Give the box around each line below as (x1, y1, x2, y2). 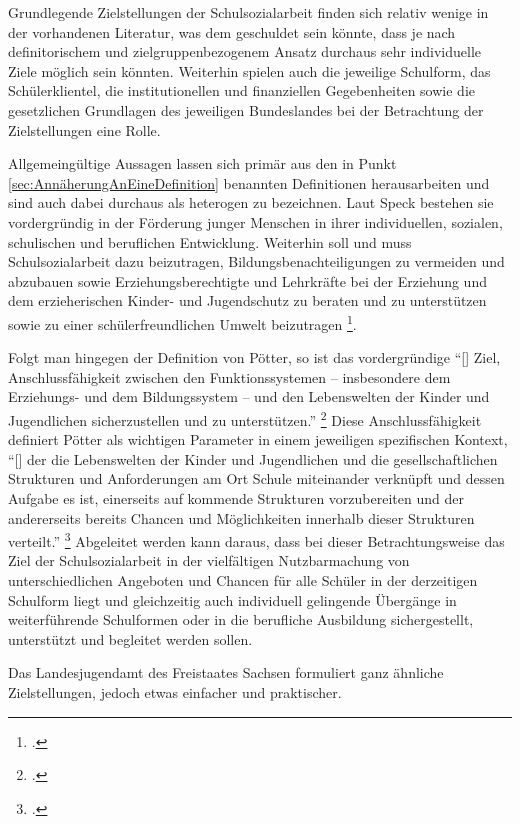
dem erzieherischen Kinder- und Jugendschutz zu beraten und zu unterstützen (8, 290, 487, 311)
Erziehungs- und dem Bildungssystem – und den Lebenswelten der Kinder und (8, 386, 490, 407)
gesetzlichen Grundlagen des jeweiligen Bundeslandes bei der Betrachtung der (8, 99, 484, 120)
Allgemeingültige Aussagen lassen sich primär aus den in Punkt (8, 153, 397, 174)
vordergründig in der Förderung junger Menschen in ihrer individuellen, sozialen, (8, 211, 503, 232)
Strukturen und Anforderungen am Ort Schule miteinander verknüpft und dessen (8, 468, 505, 489)
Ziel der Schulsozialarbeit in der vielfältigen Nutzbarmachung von (8, 550, 410, 571)
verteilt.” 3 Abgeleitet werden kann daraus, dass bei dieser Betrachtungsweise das (8, 528, 505, 551)
